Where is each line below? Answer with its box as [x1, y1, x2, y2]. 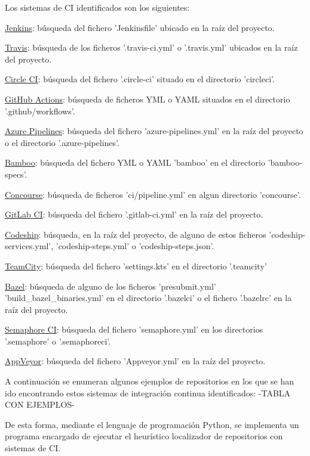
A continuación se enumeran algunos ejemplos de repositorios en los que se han [5, 375, 294, 387]
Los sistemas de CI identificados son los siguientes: [5, 1, 190, 13]
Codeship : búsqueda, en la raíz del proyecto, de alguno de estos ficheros [5, 228, 266, 240]
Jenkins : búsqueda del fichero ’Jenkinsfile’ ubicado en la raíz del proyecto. [5, 21, 275, 33]
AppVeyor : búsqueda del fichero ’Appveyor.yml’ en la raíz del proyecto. [5, 355, 266, 367]
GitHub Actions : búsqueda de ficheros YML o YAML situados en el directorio [5, 92, 290, 105]
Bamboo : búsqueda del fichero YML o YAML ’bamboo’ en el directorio [5, 156, 265, 169]
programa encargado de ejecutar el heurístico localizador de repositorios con [5, 430, 283, 442]
